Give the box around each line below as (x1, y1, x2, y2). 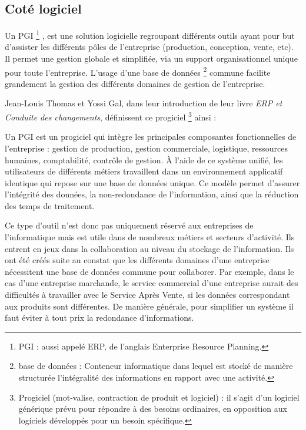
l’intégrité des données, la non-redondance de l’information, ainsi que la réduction (5, 188, 299, 200)
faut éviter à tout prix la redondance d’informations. (5, 311, 194, 324)
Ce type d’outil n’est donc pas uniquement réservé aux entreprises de (5, 219, 254, 231)
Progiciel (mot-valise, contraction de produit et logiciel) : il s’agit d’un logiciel (18, 391, 300, 403)
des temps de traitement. (5, 199, 95, 211)
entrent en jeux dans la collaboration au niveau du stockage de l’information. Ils (5, 242, 294, 254)
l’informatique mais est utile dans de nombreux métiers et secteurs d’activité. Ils (5, 231, 295, 243)
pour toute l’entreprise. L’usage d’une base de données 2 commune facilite (5, 64, 271, 78)
